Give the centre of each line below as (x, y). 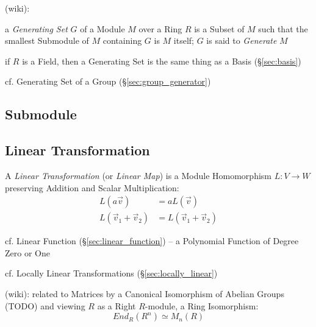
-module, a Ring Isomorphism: (202, 305)
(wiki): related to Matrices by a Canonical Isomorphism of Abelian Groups (145, 293)
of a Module (102, 28)
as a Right (117, 305)
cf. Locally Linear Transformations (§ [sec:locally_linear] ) (111, 273)
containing (122, 40)
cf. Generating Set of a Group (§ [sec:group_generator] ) (108, 81)
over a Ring (160, 28)
